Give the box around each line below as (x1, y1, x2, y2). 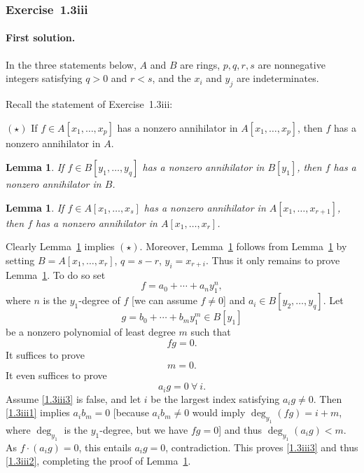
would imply (192, 405, 246, 420)
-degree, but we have (99, 422, 188, 437)
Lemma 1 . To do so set (6, 267, 106, 282)
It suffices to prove (6, 347, 85, 362)
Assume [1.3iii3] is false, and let (6, 391, 141, 406)
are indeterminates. (236, 71, 319, 85)
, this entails (78, 439, 132, 454)
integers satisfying (6, 71, 83, 85)
